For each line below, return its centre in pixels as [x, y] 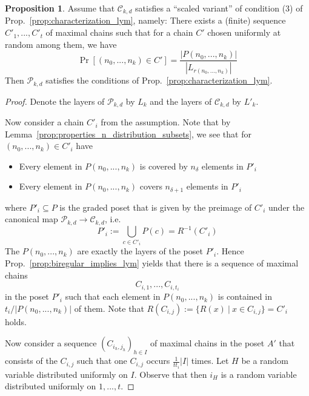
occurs [158, 361]
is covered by [164, 166]
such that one [102, 361]
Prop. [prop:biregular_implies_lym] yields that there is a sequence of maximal [152, 262]
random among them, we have [61, 44]
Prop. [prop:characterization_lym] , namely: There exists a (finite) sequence [145, 20]
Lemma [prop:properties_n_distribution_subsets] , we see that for [128, 134]
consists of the [31, 361]
